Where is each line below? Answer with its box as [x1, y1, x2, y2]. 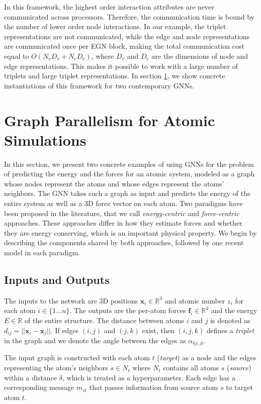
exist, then [142, 325, 175, 335]
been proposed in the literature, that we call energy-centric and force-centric [4, 208, 239, 218]
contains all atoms [163, 362, 219, 373]
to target [226, 382, 253, 392]
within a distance [4, 372, 57, 382]
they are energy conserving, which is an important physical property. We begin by [4, 227, 257, 238]
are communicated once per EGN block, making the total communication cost [4, 41, 244, 51]
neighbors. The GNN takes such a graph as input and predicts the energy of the [4, 188, 251, 198]
